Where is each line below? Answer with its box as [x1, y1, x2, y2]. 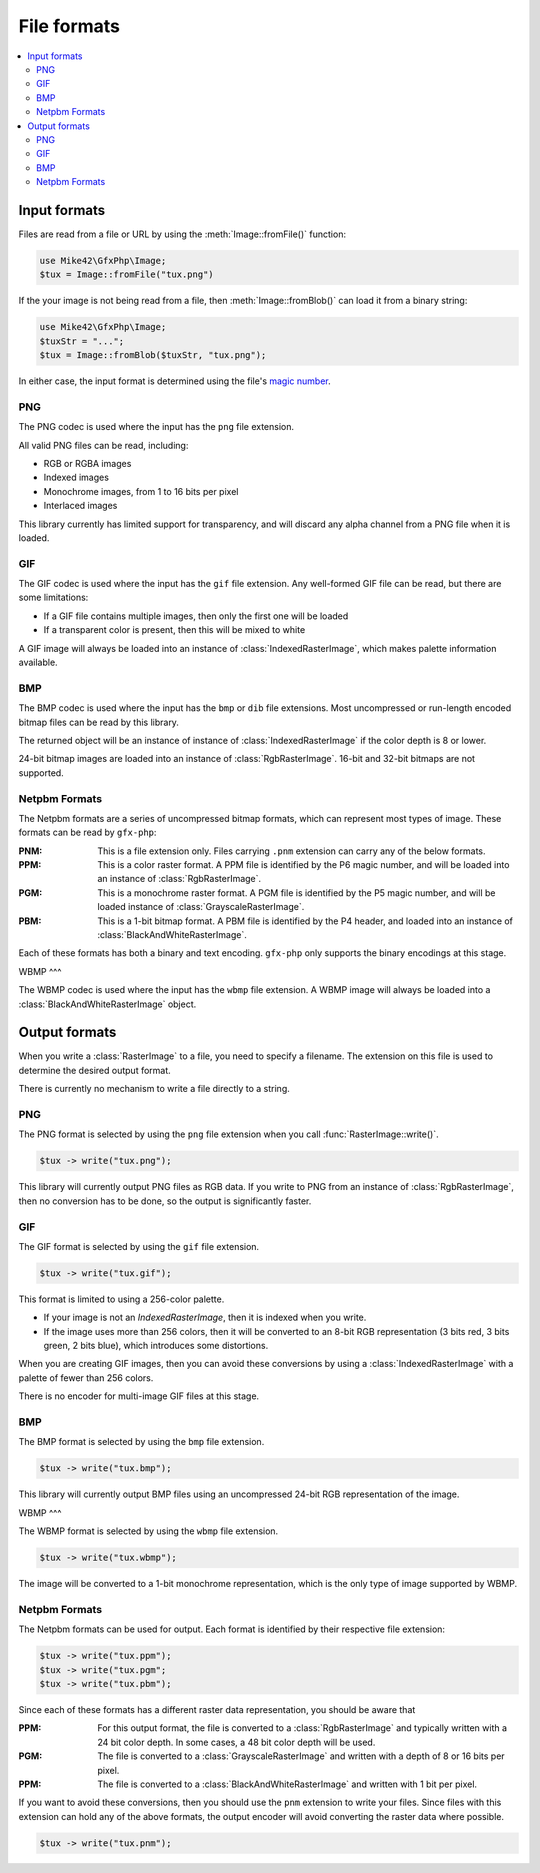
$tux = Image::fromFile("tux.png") [39, 269, 214, 280]
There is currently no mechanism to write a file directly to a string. [18, 1083, 290, 1095]
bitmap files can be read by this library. [18, 716, 180, 728]
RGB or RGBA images [43, 458, 132, 469]
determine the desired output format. [18, 1064, 172, 1076]
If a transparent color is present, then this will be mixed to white [43, 624, 306, 636]
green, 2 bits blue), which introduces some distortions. [43, 1340, 269, 1352]
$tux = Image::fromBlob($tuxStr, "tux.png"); [39, 350, 267, 361]
